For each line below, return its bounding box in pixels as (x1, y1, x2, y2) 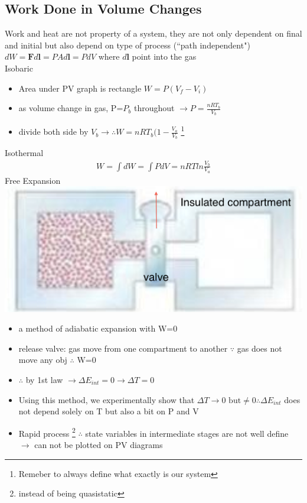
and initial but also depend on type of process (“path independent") (5, 38, 250, 51)
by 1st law (25, 373, 63, 385)
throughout (133, 102, 175, 114)
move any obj (18, 353, 67, 366)
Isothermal (5, 147, 44, 159)
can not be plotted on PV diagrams (34, 439, 163, 450)
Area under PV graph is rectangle (18, 82, 142, 94)
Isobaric (5, 61, 33, 74)
